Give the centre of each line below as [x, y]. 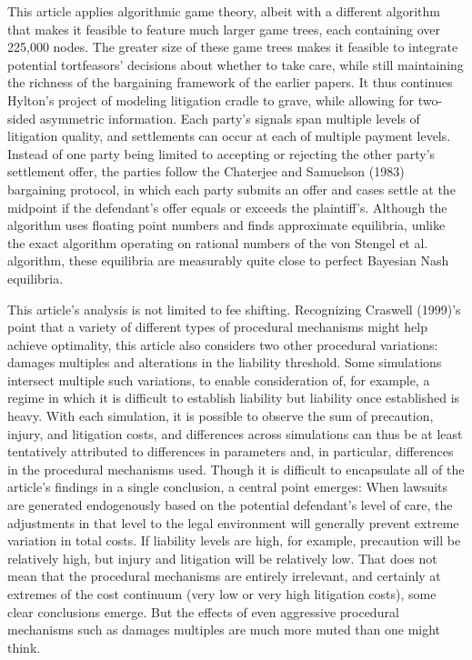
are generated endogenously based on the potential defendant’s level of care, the [230, 505]
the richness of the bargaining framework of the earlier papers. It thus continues [230, 82]
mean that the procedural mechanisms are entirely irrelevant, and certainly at [224, 576]
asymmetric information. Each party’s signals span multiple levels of [230, 118]
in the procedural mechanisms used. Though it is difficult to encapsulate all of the [236, 469]
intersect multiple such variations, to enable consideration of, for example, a [219, 380]
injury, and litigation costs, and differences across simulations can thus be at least [235, 433]
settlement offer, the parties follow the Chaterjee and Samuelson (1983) [206, 171]
